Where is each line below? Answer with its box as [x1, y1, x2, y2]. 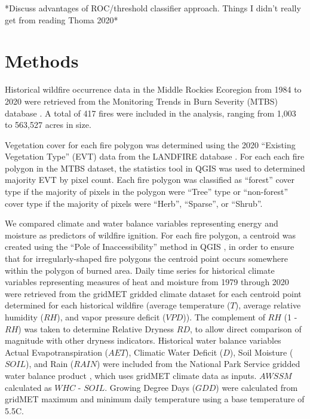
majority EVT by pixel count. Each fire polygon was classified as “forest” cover [5, 173, 295, 186]
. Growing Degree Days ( [105, 381, 196, 393]
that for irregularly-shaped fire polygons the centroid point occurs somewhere [5, 252, 288, 265]
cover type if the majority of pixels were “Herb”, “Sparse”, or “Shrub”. [5, 197, 263, 209]
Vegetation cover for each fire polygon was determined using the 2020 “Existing [5, 138, 296, 151]
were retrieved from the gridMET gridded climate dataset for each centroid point [5, 287, 302, 299]
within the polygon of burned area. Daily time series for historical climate [5, 264, 275, 276]
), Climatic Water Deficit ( [125, 345, 223, 358]
